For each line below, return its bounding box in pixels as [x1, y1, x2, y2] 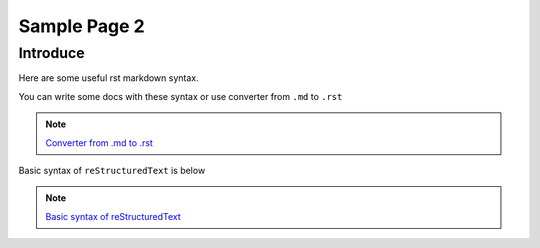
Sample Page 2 [18, 15, 145, 37]
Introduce [18, 44, 85, 62]
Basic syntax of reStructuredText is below [18, 164, 206, 176]
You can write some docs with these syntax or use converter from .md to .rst [18, 90, 343, 102]
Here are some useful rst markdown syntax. [18, 72, 199, 84]
